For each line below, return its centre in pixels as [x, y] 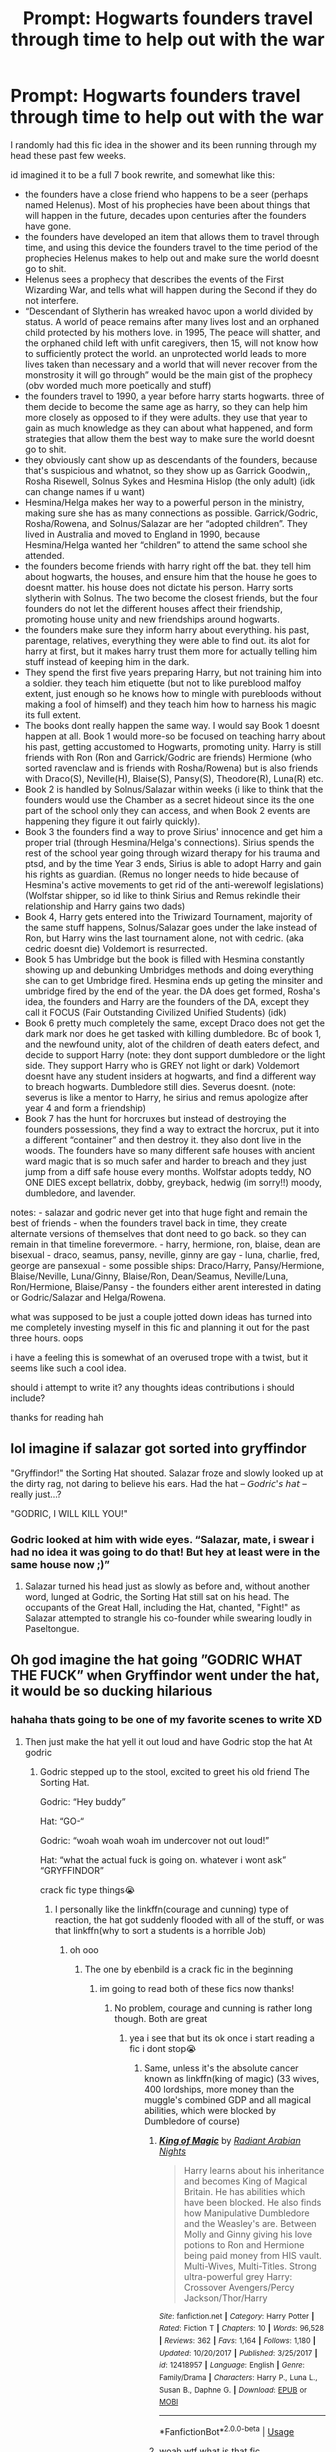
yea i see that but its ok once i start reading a [222, 2038]
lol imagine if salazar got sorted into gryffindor [158, 1448]
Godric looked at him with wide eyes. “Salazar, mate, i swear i [162, 1539]
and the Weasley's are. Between [250, 2223]
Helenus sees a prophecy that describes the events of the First [154, 279]
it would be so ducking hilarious [111, 1691]
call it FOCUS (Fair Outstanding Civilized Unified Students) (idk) [155, 1012]
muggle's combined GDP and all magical [228, 2099]
